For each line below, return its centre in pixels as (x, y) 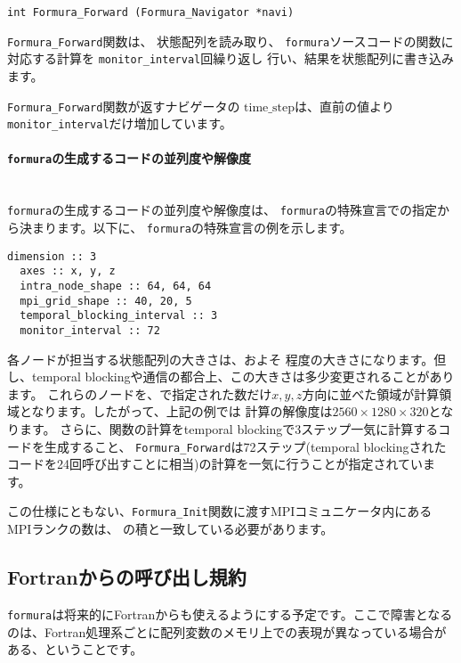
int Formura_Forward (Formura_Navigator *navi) (151, 12)
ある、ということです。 (75, 649)
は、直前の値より (344, 106)
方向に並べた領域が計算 (371, 393)
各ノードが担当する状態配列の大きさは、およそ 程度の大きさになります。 (221, 359)
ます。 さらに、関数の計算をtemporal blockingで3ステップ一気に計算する (229, 428)
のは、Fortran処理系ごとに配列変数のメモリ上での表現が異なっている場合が (227, 631)
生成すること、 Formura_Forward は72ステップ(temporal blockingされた (245, 446)
